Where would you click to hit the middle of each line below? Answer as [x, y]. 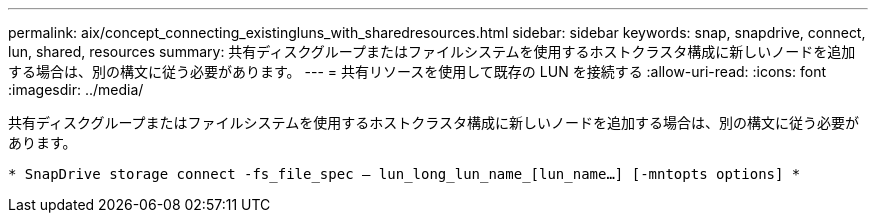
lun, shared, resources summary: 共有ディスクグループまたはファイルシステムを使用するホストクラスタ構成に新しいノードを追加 [432, 51]
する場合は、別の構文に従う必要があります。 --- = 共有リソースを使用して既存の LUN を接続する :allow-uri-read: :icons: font [417, 71]
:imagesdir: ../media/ [76, 89]
